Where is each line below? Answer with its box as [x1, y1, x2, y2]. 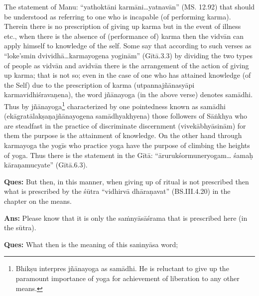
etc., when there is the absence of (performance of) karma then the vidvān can [4, 30, 244, 41]
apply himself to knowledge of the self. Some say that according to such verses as [4, 40, 252, 51]
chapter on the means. [4, 195, 72, 206]
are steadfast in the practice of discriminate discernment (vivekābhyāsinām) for [4, 120, 246, 131]
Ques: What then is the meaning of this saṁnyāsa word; [4, 239, 178, 249]
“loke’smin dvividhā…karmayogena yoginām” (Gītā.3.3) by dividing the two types [4, 50, 253, 60]
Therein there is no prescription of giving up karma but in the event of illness [4, 21, 241, 31]
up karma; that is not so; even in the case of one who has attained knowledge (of [4, 70, 251, 80]
